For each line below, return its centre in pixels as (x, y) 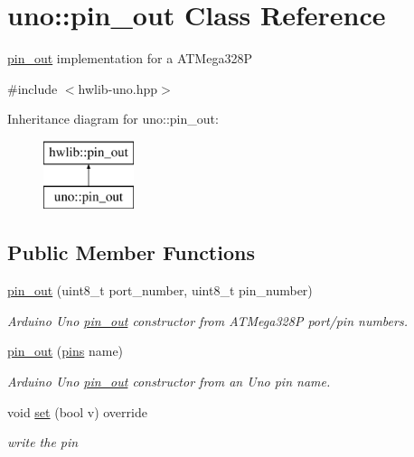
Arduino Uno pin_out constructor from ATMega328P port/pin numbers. (207, 320)
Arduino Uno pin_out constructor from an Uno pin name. (169, 382)
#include (33, 88)
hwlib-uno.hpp (118, 88)
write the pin (43, 442)
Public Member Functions (131, 252)
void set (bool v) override (77, 411)
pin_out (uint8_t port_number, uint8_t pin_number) (160, 290)
